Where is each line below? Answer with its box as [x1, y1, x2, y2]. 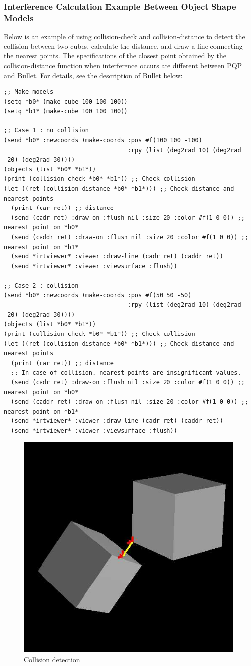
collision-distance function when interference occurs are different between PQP [4, 60, 242, 70]
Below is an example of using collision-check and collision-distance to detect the [4, 31, 245, 42]
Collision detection [24, 654, 80, 664]
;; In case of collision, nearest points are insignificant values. [11, 369, 241, 376]
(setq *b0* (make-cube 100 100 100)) [4, 98, 128, 105]
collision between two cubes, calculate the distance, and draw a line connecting [4, 41, 243, 51]
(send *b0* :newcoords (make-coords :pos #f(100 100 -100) [4, 137, 202, 144]
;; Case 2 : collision [4, 282, 79, 289]
